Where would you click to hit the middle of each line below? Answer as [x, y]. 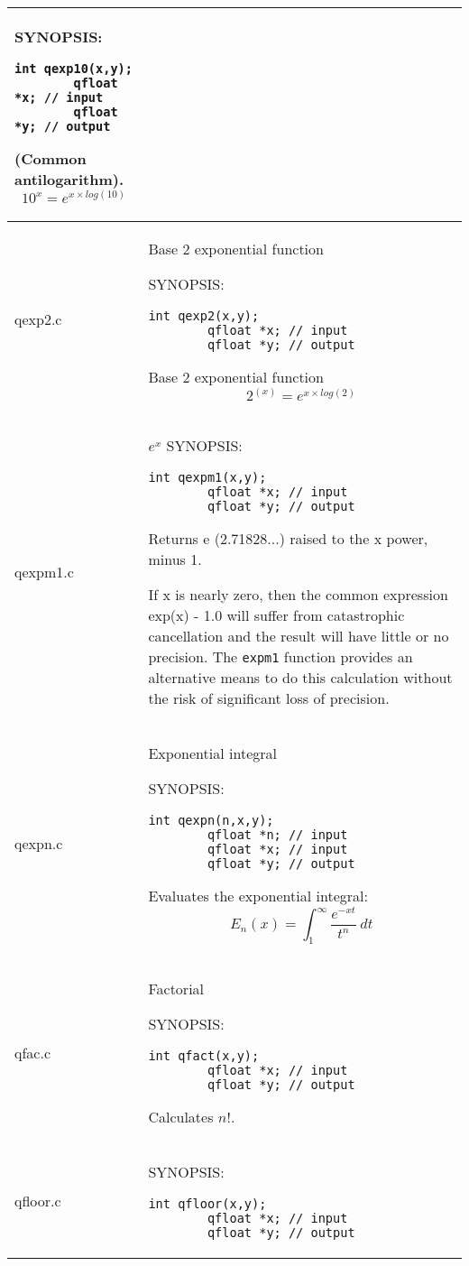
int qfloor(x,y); [207, 1204]
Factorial [176, 989]
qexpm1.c [44, 572]
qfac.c [33, 1053]
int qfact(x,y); [204, 1056]
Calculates [181, 1117]
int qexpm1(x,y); [207, 478]
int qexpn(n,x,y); [211, 821]
